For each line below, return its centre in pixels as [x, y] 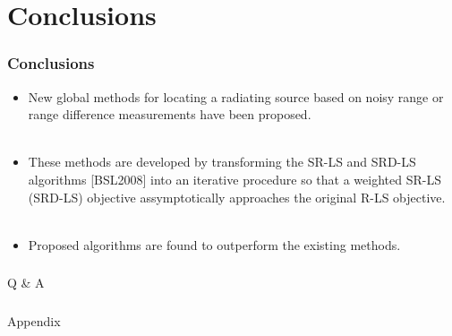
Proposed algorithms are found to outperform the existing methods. [214, 244]
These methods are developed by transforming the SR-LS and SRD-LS [222, 162]
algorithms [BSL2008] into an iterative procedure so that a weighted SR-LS [235, 179]
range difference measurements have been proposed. [170, 114]
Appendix [34, 320]
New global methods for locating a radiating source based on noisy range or [236, 96]
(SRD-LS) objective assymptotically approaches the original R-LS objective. [237, 197]
